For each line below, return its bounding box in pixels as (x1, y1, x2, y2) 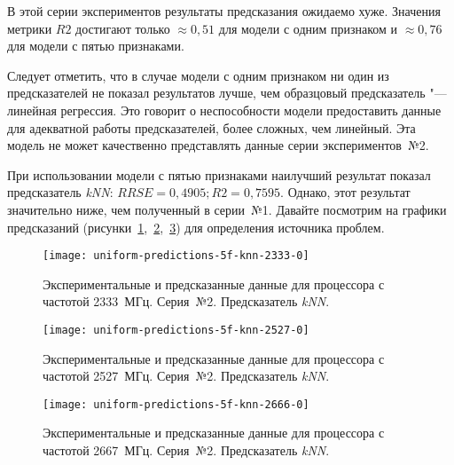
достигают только (75, 19, 170, 37)
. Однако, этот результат (280, 183, 411, 201)
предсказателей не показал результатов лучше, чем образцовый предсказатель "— (7, 83, 447, 102)
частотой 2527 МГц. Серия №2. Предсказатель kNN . (43, 366, 330, 385)
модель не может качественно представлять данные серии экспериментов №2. (7, 136, 429, 154)
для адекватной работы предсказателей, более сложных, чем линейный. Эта (7, 118, 416, 137)
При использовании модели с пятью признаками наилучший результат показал (7, 165, 431, 184)
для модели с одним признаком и (218, 19, 398, 37)
